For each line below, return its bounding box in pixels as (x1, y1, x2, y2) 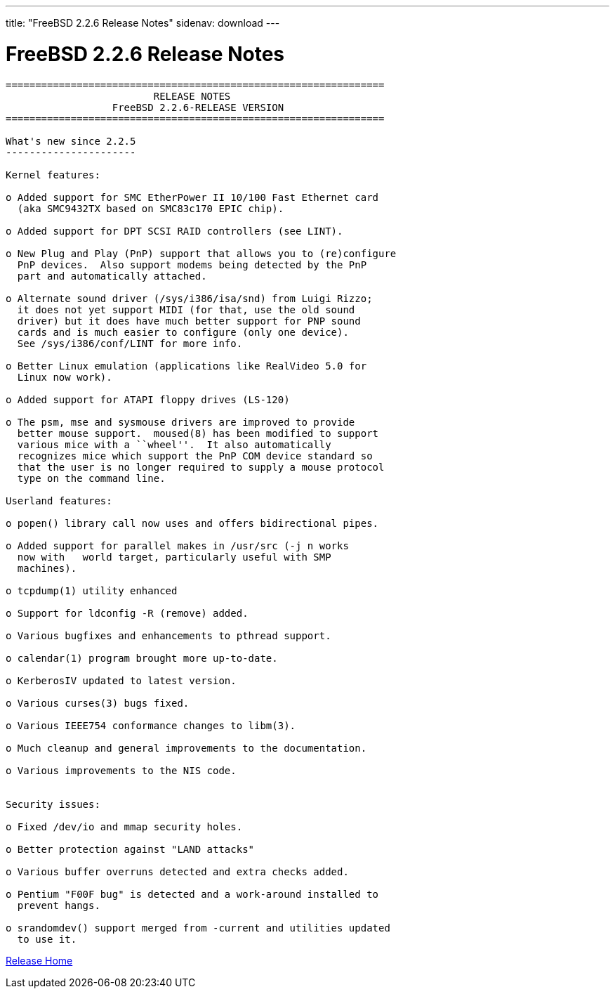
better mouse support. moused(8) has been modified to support (17, 427, 379, 439)
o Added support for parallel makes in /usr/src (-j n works (6, 539, 349, 551)
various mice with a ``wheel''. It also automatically (17, 438, 331, 450)
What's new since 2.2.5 (6, 135, 136, 147)
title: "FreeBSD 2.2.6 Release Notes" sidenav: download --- (6, 17, 280, 29)
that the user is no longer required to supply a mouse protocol (17, 461, 385, 473)
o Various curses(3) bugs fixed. (6, 697, 190, 709)
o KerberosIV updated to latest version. (6, 674, 237, 686)
